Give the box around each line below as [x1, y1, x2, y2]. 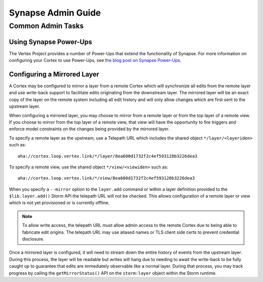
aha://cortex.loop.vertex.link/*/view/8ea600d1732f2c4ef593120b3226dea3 [18, 176, 195, 181]
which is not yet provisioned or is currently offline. [9, 200, 110, 206]
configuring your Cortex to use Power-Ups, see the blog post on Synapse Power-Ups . [9, 58, 182, 63]
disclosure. [22, 236, 45, 242]
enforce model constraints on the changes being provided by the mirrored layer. [9, 126, 170, 132]
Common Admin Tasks [9, 21, 84, 30]
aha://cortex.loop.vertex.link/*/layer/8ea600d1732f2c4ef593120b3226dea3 [18, 153, 198, 159]
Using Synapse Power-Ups [9, 38, 93, 46]
